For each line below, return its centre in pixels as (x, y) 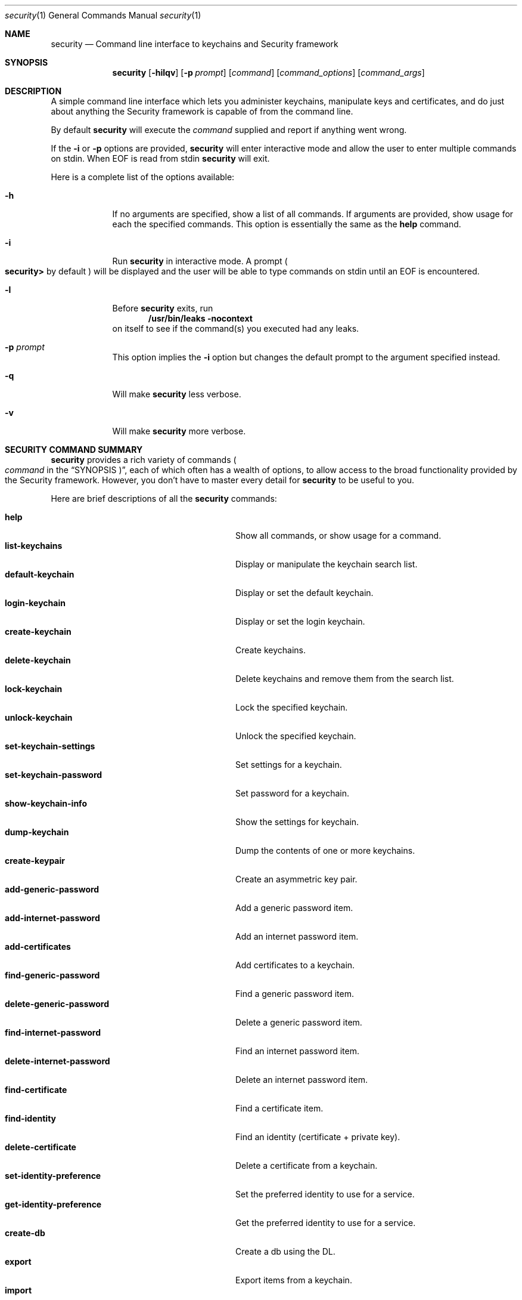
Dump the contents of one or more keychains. (325, 850)
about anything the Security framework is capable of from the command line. (202, 111)
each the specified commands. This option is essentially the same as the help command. (287, 224)
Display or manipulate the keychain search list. (327, 564)
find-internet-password (53, 1032)
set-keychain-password (54, 775)
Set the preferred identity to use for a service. (325, 1194)
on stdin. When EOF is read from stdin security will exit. (160, 158)
